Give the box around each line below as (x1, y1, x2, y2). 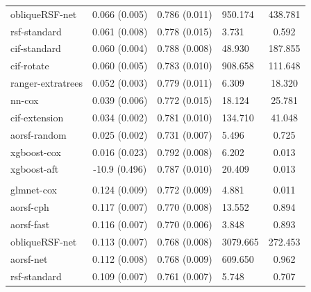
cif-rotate (10, 58, 49, 73)
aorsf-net (10, 251, 48, 266)
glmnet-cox (10, 182, 57, 197)
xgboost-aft (10, 162, 59, 176)
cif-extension (10, 110, 64, 124)
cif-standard (10, 41, 61, 55)
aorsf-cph (10, 200, 49, 214)
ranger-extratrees (10, 76, 83, 90)
